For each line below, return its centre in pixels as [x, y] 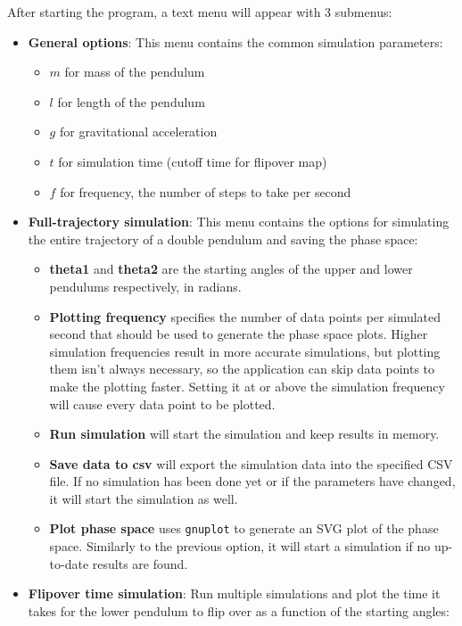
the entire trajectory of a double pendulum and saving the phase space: [223, 239]
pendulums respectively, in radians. [145, 286]
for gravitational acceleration [138, 132]
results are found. [140, 563]
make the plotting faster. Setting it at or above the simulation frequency [247, 386]
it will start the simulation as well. [144, 498]
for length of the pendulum [131, 101]
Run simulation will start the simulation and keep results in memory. [244, 434]
